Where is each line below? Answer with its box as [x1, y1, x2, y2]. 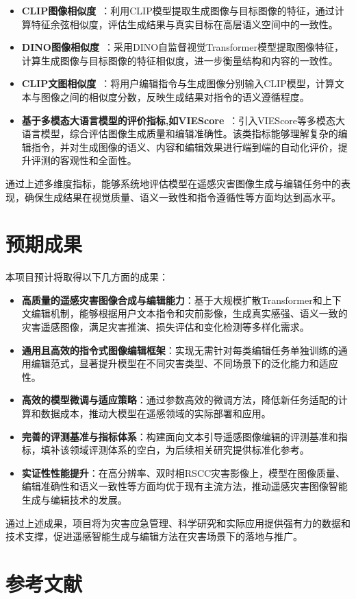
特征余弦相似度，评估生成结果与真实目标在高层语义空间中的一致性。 [31, 16, 338, 31]
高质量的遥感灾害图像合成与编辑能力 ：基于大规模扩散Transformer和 [21, 292, 322, 307]
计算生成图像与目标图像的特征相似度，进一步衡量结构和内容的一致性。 [21, 53, 338, 67]
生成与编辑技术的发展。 [21, 492, 127, 506]
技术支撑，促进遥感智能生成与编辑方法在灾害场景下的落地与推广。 [5, 529, 303, 543]
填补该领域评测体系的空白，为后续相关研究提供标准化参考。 [40, 443, 309, 457]
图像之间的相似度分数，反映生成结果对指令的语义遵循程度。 [40, 89, 309, 104]
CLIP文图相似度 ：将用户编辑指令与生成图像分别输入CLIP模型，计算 [21, 76, 335, 91]
